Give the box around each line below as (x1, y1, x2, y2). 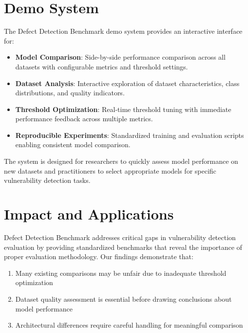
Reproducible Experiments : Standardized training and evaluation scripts (15, 130, 244, 140)
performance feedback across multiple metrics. (15, 113, 153, 124)
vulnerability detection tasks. (4, 175, 91, 185)
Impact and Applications (4, 204, 174, 224)
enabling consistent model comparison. (15, 139, 131, 150)
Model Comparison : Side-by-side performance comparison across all (15, 52, 226, 62)
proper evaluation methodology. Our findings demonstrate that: (4, 251, 193, 262)
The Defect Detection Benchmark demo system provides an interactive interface (4, 26, 243, 36)
